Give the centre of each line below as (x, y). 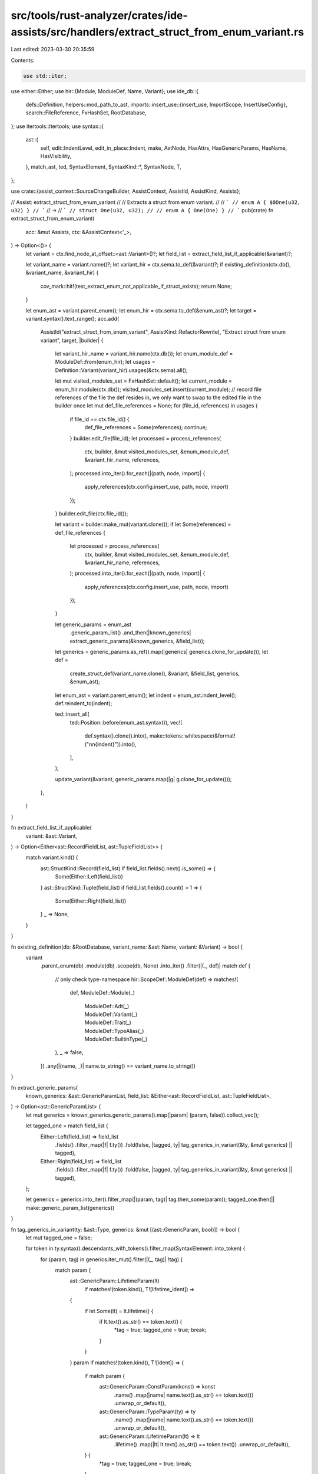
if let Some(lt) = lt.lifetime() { (119, 1311)
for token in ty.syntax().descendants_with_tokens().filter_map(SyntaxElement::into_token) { (135, 1248)
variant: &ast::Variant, (52, 836)
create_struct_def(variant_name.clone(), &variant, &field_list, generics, (155, 673)
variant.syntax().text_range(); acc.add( (72, 318)
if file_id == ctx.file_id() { (100, 419)
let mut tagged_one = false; (59, 1238)
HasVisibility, (56, 156)
